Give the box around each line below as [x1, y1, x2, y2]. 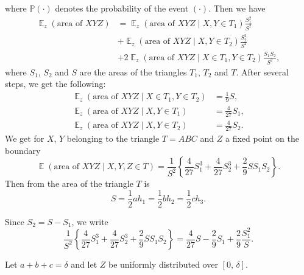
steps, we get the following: [5, 77, 106, 90]
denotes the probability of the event [55, 2, 189, 14]
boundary [5, 144, 41, 156]
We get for [5, 131, 44, 144]
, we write [71, 215, 108, 228]
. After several [236, 65, 289, 78]
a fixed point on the [225, 131, 299, 144]
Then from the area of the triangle [5, 177, 133, 190]
